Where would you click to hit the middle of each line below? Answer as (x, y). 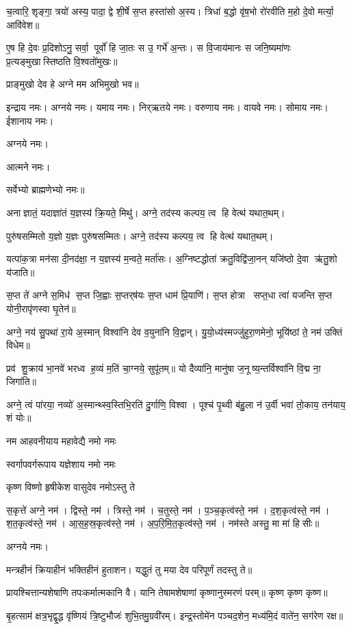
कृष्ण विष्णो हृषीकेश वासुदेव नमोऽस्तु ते (71, 487)
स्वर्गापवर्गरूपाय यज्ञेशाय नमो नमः (61, 464)
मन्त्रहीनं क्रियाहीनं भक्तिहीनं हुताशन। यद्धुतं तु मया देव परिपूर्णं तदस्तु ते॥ (129, 569)
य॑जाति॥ (21, 272)
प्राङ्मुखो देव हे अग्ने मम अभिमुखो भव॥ (73, 84)
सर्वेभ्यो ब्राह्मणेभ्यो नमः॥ (45, 189)
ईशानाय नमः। (30, 120)
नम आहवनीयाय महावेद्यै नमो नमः (61, 441)
